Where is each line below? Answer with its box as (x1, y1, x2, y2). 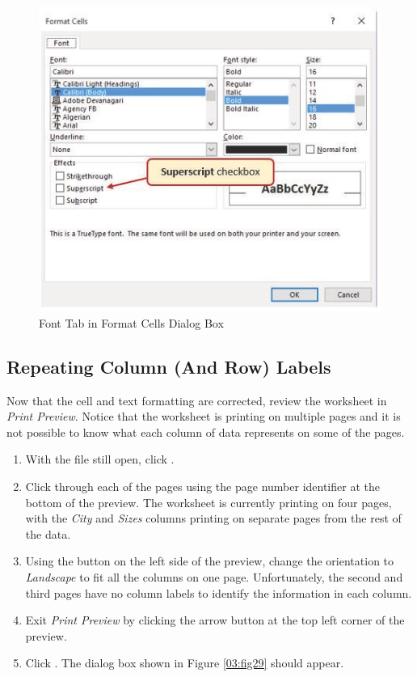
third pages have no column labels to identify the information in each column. (25, 584, 412, 601)
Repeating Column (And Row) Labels (6, 353, 331, 379)
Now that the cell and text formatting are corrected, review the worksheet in (6, 391, 387, 408)
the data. (25, 525, 71, 542)
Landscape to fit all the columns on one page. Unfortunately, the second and (25, 569, 403, 586)
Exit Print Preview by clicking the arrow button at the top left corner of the (25, 611, 405, 628)
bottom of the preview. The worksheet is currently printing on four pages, (25, 493, 392, 510)
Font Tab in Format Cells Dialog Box (39, 314, 224, 331)
